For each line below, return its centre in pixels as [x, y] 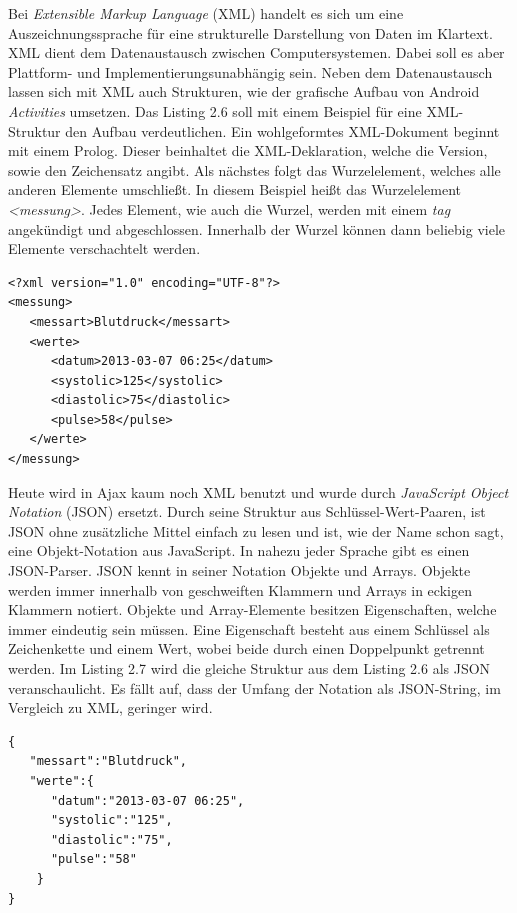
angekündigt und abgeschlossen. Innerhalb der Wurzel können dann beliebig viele [257, 228]
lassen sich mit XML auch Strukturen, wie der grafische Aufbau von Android [244, 91]
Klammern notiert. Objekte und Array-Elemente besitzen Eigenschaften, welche [252, 609]
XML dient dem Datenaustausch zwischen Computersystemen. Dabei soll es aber [256, 52]
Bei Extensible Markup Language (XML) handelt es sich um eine [206, 13]
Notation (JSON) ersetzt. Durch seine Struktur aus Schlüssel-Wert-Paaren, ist [247, 511]
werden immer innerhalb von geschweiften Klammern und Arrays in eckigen [240, 589]
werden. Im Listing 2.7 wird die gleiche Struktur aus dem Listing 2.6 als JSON [249, 668]
